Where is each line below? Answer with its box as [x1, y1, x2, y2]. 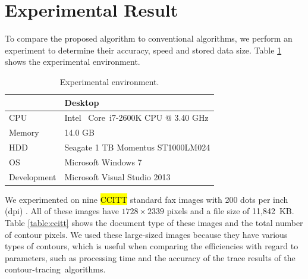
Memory [9, 126, 39, 139]
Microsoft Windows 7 [64, 155, 142, 168]
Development [9, 170, 56, 183]
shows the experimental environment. [5, 55, 140, 68]
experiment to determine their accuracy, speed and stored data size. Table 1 [5, 43, 282, 56]
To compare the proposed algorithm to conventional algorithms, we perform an [5, 32, 293, 45]
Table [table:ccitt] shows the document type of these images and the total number [5, 217, 303, 228]
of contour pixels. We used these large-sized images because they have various [5, 228, 288, 240]
